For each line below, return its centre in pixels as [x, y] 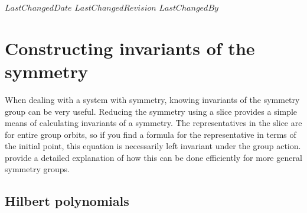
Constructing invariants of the [130, 48]
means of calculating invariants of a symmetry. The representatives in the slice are [153, 123]
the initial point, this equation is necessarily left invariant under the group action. [153, 146]
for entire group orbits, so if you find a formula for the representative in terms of [151, 134]
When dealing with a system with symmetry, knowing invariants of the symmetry [152, 99]
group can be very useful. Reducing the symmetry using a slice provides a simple [151, 111]
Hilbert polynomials [67, 201]
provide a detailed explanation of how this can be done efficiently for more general [153, 157]
